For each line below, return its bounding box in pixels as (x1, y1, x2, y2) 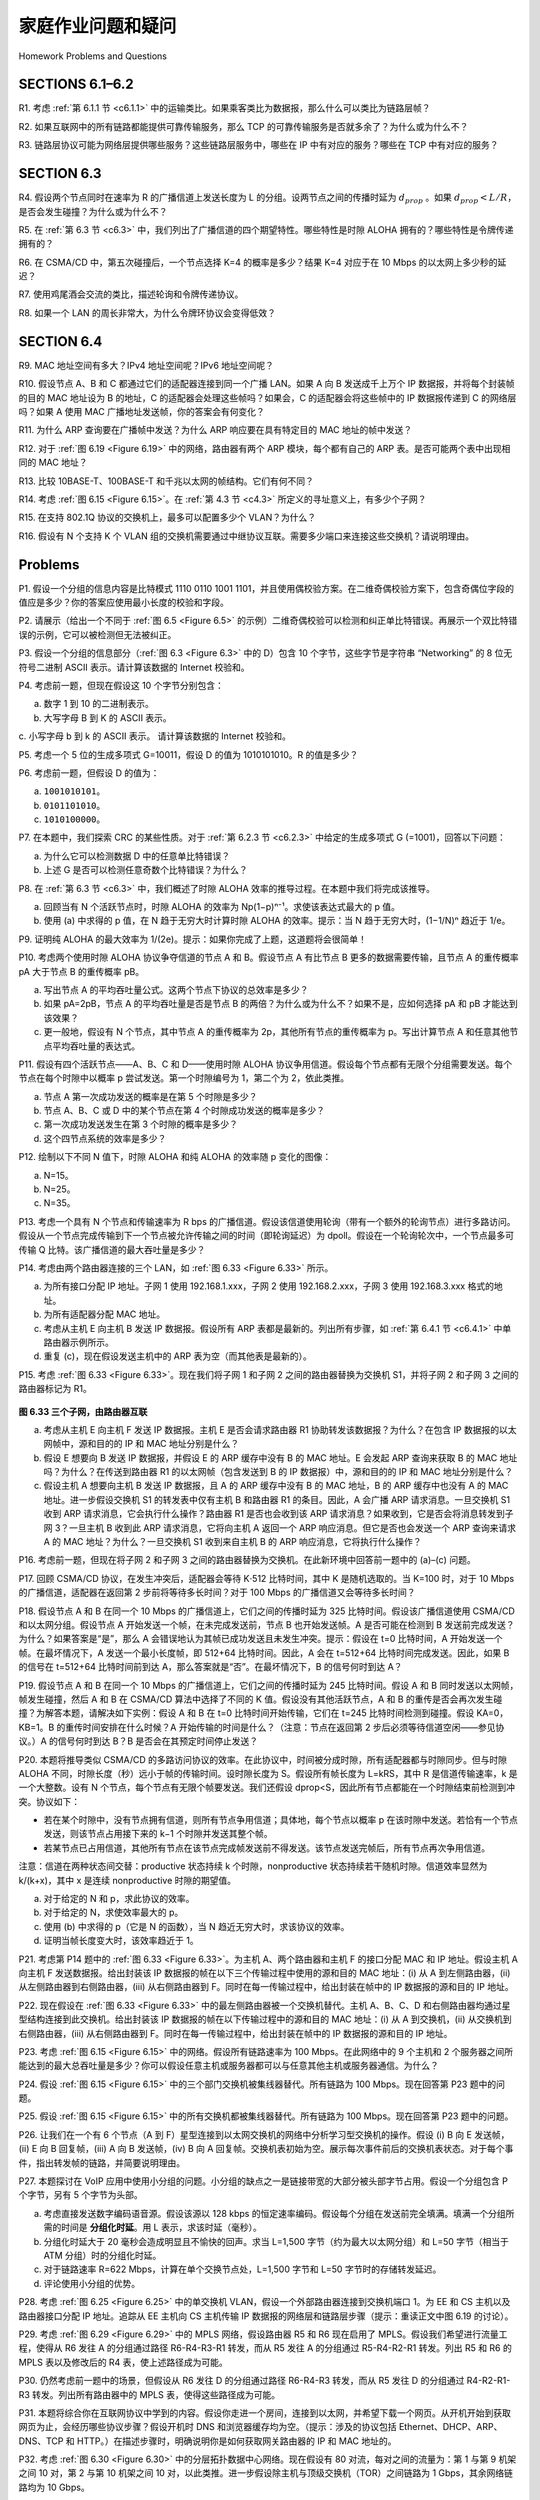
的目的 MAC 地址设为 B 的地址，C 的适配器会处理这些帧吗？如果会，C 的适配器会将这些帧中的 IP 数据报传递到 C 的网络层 (18, 391, 517, 404)
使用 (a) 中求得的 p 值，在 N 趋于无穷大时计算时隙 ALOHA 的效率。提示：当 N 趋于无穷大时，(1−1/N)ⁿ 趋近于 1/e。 (43, 915, 511, 927)
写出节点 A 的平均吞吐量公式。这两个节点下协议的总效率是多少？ (43, 983, 309, 995)
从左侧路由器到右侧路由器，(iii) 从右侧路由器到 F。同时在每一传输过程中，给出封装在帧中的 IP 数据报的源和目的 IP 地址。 (18, 1981, 514, 1993)
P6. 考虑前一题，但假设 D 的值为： (18, 766, 160, 779)
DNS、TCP (18, 2435, 64, 2447)
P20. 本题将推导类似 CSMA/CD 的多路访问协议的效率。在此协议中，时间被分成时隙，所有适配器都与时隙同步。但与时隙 (18, 1753, 507, 1765)
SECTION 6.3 (18, 165, 102, 182)
